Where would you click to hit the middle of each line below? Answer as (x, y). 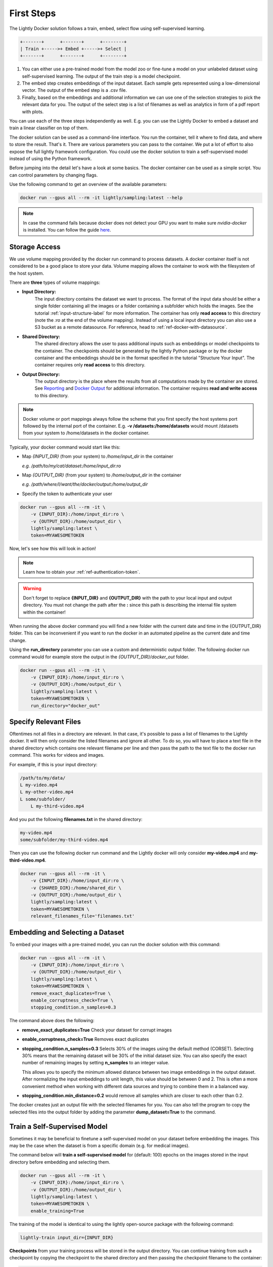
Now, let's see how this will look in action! (53, 549)
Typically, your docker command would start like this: (65, 447)
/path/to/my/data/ (43, 778)
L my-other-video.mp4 (47, 792)
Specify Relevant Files (45, 721)
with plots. (33, 111)
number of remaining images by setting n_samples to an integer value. (96, 1063)
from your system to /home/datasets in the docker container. (86, 433)
